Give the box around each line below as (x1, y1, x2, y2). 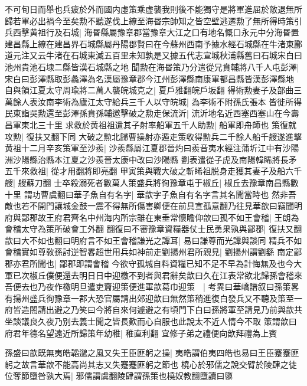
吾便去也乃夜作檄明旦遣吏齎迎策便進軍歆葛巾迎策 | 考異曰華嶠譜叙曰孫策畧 (5, 280, 299, 293)
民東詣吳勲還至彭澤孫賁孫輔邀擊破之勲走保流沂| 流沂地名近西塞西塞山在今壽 (5, 107, 299, 119)
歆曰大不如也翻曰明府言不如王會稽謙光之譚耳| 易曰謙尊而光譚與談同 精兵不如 (5, 234, 302, 246)
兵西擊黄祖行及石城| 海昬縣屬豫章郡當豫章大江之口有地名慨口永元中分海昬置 (5, 26, 299, 38)
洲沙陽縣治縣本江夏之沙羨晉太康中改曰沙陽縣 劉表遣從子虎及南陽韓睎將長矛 (5, 153, 297, 165)
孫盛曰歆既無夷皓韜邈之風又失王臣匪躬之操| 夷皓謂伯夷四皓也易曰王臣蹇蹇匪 (5, 346, 299, 359)
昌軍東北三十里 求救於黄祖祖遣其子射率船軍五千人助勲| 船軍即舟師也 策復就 (5, 118, 296, 130)
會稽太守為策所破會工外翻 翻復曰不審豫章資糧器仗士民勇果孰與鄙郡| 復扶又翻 (5, 223, 302, 235)
